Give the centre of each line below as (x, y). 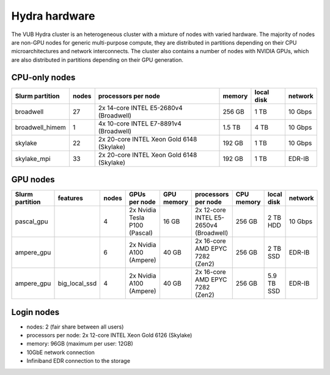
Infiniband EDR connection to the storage (79, 361)
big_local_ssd (77, 283)
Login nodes (35, 312)
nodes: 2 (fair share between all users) (75, 327)
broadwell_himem (41, 127)
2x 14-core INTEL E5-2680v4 (140, 108)
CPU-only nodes (43, 77)
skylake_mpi (33, 158)
